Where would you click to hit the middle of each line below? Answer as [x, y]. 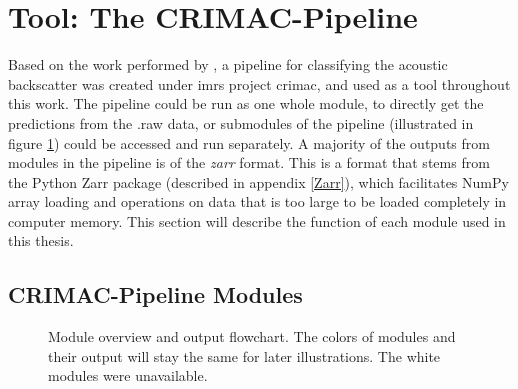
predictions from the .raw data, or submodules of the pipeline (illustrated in [241, 122]
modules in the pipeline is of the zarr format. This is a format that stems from [249, 162]
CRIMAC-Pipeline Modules [155, 294]
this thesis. [41, 240]
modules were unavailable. [128, 375]
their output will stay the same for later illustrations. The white [244, 355]
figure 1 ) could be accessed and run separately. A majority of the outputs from [249, 142]
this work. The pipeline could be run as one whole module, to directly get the [246, 103]
